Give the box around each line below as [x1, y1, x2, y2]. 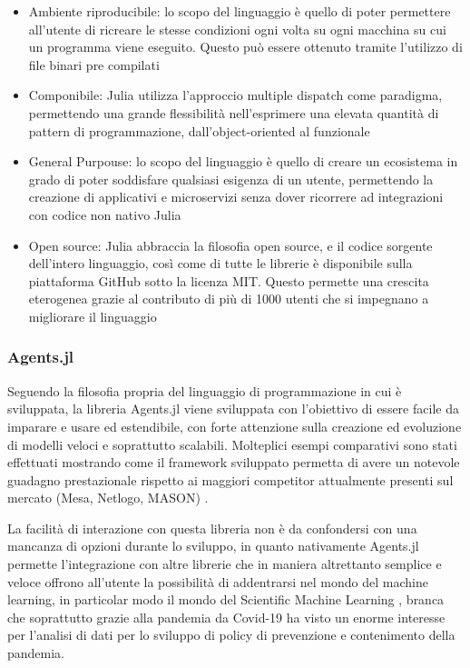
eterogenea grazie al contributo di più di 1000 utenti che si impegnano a [28, 289, 429, 308]
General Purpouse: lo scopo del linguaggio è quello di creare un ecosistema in [28, 152, 458, 171]
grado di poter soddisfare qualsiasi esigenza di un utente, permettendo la [28, 169, 434, 188]
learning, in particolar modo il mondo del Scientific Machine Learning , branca [7, 590, 445, 609]
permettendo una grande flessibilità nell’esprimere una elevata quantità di [28, 103, 439, 122]
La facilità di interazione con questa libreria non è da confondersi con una [7, 518, 417, 537]
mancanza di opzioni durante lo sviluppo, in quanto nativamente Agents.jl [7, 536, 419, 555]
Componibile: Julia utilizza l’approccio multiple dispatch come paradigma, [28, 85, 443, 105]
